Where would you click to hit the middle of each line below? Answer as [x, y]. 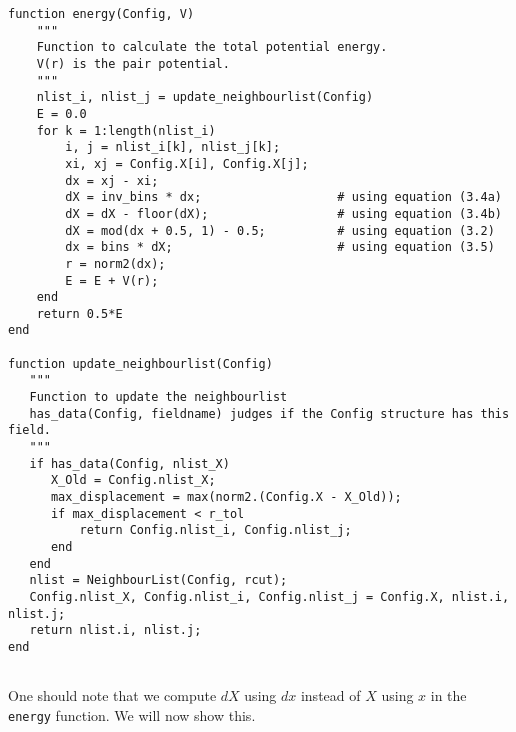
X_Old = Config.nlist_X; [133, 480]
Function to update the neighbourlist [158, 397]
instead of [330, 695]
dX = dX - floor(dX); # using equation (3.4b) [283, 213]
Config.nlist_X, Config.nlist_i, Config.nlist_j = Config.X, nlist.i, [269, 596]
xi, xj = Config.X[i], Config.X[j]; [187, 163]
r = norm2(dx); [115, 263]
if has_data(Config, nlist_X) [129, 463]
